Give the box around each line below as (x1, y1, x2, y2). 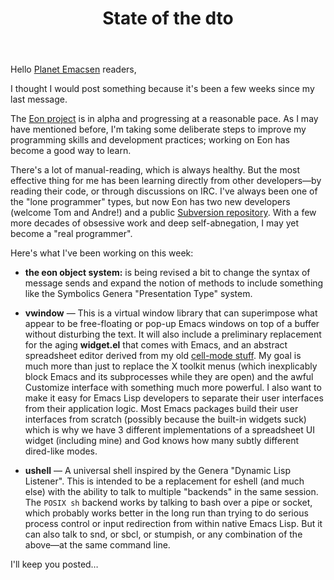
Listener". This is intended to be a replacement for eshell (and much (24, 475, 305, 487)
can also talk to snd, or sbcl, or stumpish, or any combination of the (24, 528, 303, 541)
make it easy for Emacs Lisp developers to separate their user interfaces (24, 392, 324, 404)
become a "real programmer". (10, 228, 133, 240)
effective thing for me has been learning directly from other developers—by (10, 175, 322, 187)
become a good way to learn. (10, 145, 132, 157)
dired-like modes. (24, 445, 98, 457)
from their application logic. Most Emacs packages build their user (24, 403, 299, 415)
